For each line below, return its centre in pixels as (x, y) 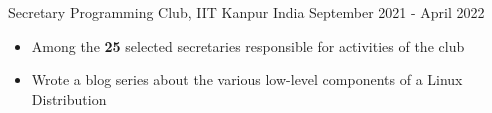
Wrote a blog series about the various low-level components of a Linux (247, 79)
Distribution (69, 98)
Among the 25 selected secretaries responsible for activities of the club (248, 45)
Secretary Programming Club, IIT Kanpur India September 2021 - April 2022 (246, 12)
